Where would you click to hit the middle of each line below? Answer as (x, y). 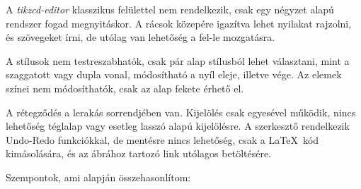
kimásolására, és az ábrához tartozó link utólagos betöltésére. (139, 153)
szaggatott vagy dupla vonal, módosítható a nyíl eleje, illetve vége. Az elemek (174, 74)
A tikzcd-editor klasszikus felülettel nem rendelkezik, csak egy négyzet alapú (170, 9)
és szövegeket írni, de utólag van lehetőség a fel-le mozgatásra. (141, 37)
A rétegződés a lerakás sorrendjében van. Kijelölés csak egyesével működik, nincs (181, 112)
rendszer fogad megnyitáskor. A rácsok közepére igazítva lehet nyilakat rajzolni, (179, 23)
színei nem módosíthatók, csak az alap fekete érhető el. (125, 88)
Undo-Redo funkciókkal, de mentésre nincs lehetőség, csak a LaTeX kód (162, 139)
